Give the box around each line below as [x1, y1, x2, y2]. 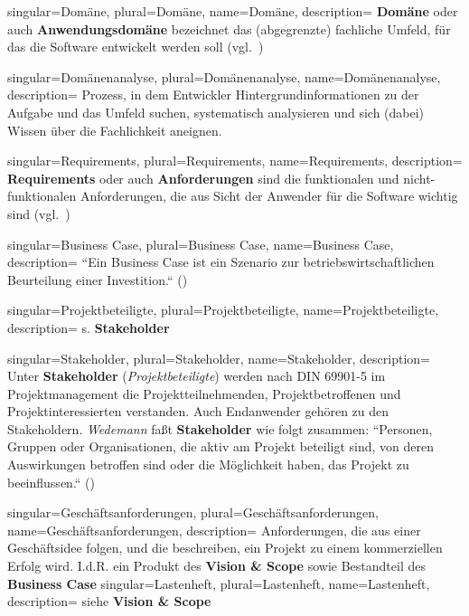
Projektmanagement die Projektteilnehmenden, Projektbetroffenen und [7, 384, 401, 403]
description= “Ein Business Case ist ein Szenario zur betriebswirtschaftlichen [7, 252, 435, 271]
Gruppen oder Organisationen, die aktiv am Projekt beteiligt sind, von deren [7, 437, 435, 456]
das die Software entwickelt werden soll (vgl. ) [7, 37, 264, 56]
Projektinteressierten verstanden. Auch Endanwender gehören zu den [7, 402, 389, 421]
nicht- [403, 168, 436, 187]
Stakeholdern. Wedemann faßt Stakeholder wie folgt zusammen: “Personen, [7, 419, 433, 438]
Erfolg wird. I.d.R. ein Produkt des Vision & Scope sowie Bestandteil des [7, 556, 426, 575]
